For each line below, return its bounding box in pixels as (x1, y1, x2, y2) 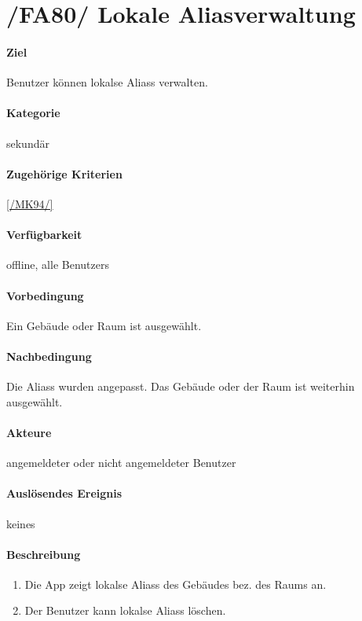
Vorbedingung (6, 287, 84, 303)
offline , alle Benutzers (6, 256, 109, 273)
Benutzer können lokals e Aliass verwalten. (6, 74, 208, 90)
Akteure (6, 424, 52, 440)
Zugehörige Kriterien (6, 165, 122, 182)
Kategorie (6, 105, 60, 121)
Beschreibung (6, 546, 81, 562)
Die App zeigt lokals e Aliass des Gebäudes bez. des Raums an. (24, 575, 327, 592)
